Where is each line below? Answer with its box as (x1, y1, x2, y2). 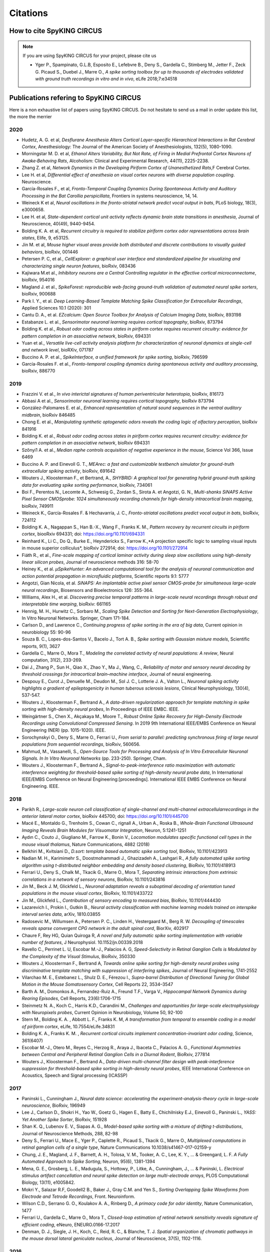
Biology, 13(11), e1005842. (21, 1179, 75, 1185)
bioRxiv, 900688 (21, 291, 56, 297)
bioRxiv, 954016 (21, 277, 55, 283)
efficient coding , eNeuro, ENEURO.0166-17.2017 (21, 1221, 120, 1227)
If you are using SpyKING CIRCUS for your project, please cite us (22, 53, 156, 59)
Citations (9, 8, 48, 19)
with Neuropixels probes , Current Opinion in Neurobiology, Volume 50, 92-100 (21, 1009, 183, 1015)
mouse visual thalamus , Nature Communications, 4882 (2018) (21, 841, 150, 847)
